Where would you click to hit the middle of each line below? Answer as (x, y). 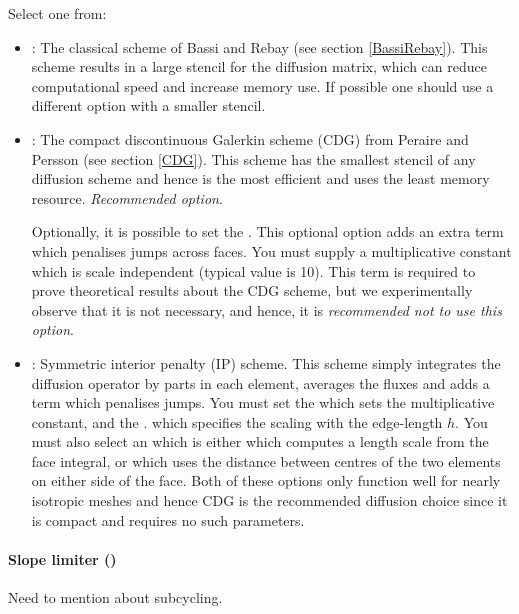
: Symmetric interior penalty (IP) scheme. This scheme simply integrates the (266, 362)
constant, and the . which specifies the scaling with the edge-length (237, 421)
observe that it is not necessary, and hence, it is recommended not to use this (266, 309)
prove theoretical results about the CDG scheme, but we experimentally (252, 290)
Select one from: (57, 13)
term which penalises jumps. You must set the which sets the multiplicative (263, 402)
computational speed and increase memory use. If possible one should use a (262, 85)
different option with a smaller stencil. (148, 105)
